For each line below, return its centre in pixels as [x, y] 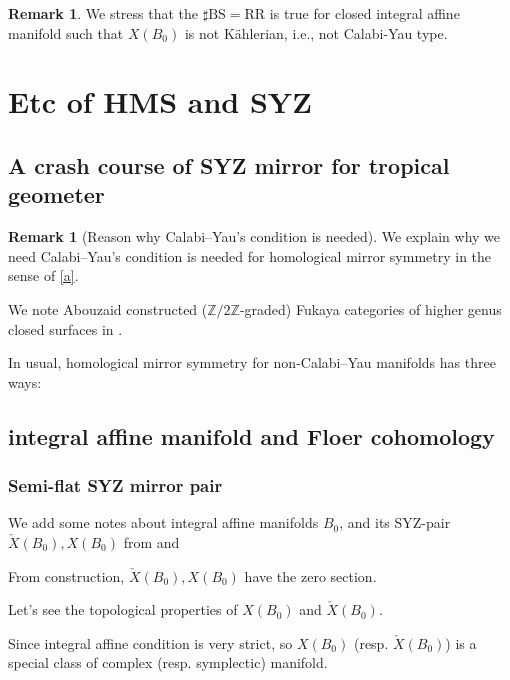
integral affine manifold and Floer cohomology [251, 435]
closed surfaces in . [65, 328]
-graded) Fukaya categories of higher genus [370, 308]
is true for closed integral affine [364, 13]
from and [151, 541]
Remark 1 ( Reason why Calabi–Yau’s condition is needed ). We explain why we [254, 236]
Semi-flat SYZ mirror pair [115, 485]
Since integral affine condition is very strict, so [150, 642]
